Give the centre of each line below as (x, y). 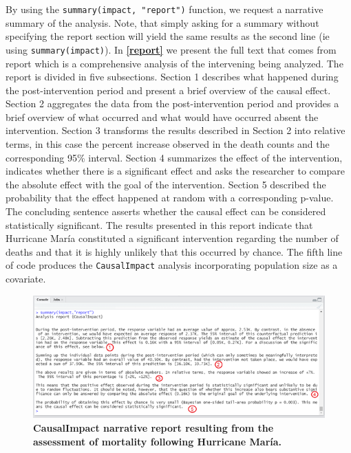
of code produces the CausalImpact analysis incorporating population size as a (172, 265)
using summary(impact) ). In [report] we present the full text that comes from (171, 49)
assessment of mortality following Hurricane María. (158, 441)
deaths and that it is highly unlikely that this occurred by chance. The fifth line (174, 251)
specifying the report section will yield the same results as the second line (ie (168, 36)
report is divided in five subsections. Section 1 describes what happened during (172, 77)
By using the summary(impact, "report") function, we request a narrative (164, 9)
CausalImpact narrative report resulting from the (153, 427)
